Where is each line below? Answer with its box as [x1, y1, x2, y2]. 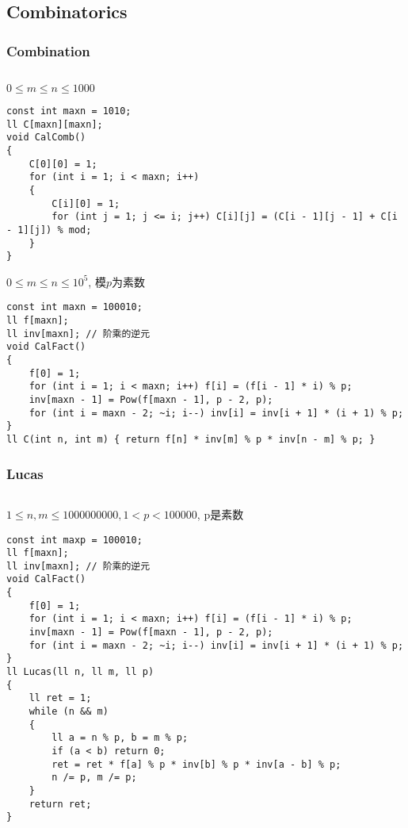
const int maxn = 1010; [6, 105, 132, 117]
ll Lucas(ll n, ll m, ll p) [6, 666, 154, 678]
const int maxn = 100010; [6, 301, 143, 313]
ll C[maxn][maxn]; [6, 118, 103, 130]
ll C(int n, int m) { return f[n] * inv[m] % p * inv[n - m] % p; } [6, 434, 376, 446]
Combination [6, 40, 90, 60]
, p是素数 [196, 505, 244, 522]
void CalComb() [6, 132, 86, 144]
